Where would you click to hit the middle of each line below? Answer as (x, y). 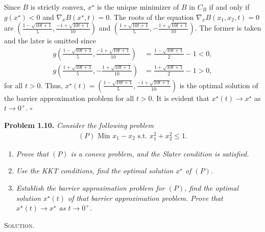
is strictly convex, (58, 7)
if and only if (229, 7)
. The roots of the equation (152, 17)
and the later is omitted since (50, 41)
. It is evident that (181, 98)
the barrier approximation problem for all (69, 98)
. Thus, (52, 85)
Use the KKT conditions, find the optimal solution (95, 171)
